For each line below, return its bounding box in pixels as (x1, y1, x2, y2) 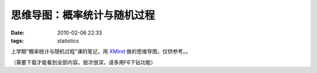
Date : (11, 29, 25, 36)
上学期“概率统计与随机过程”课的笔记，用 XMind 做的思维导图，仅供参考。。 (11, 48, 191, 55)
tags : (11, 37, 24, 44)
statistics (57, 37, 79, 44)
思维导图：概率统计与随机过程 (11, 9, 156, 22)
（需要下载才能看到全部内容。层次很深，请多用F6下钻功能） (11, 58, 156, 65)
